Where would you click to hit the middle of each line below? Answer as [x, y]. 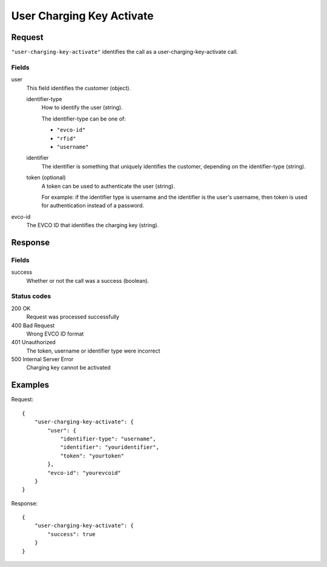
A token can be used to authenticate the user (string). [108, 186]
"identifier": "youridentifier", [110, 447]
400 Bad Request [33, 325]
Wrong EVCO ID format [55, 334]
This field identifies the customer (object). [79, 88]
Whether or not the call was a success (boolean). [88, 280]
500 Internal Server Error [42, 359]
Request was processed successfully [73, 317]
